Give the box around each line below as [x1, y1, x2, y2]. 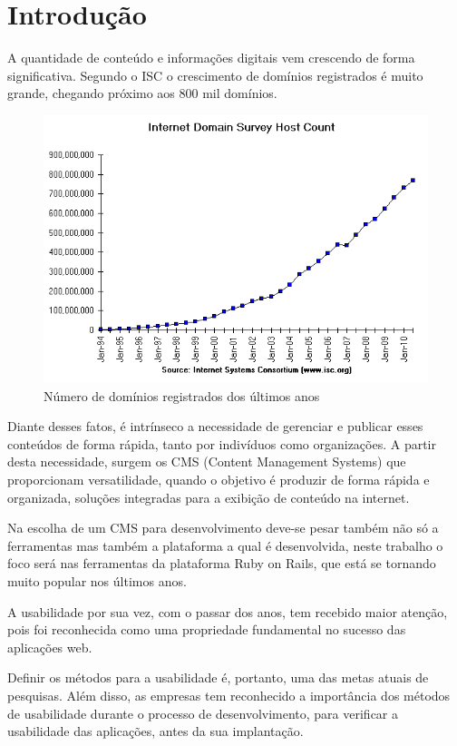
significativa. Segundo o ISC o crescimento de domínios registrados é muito [7, 65, 423, 84]
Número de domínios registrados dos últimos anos [44, 386, 320, 405]
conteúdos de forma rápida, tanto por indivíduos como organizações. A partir [7, 434, 437, 453]
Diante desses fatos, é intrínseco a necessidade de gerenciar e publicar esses [7, 417, 423, 436]
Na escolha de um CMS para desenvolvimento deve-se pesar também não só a [7, 518, 439, 537]
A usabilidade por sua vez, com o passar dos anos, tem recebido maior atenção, [7, 602, 448, 621]
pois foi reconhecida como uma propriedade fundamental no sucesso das [7, 620, 406, 639]
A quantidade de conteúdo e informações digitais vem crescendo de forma [7, 48, 415, 67]
